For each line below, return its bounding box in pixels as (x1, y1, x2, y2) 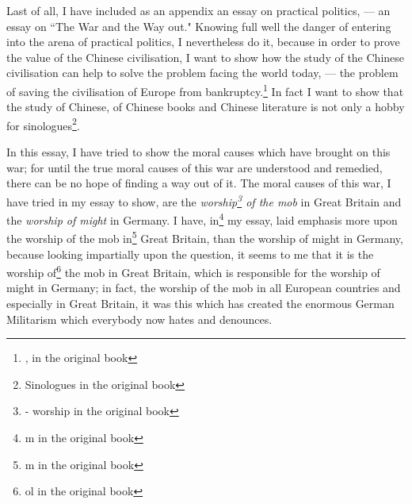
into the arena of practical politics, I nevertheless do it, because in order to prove (6, 33, 400, 50)
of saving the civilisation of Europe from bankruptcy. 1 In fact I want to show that (6, 80, 404, 99)
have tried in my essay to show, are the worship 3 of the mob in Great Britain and (6, 190, 402, 210)
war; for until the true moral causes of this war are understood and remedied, (6, 159, 383, 175)
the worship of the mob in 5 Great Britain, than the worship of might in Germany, (6, 228, 403, 246)
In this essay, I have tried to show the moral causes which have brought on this (6, 144, 391, 160)
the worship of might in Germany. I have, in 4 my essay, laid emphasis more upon (6, 210, 398, 228)
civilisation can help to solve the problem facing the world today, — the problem (6, 64, 399, 81)
